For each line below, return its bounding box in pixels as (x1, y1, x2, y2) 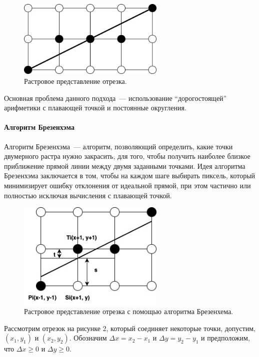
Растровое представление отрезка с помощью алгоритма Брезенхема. (24, 306, 233, 317)
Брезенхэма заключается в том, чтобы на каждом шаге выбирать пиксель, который (4, 170, 255, 181)
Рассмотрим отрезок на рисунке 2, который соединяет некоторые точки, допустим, (4, 323, 255, 333)
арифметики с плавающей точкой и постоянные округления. (4, 102, 186, 113)
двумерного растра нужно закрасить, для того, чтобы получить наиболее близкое (4, 151, 250, 161)
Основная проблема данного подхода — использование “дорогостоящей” (4, 92, 227, 103)
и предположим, (201, 333, 250, 343)
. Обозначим (69, 333, 107, 343)
